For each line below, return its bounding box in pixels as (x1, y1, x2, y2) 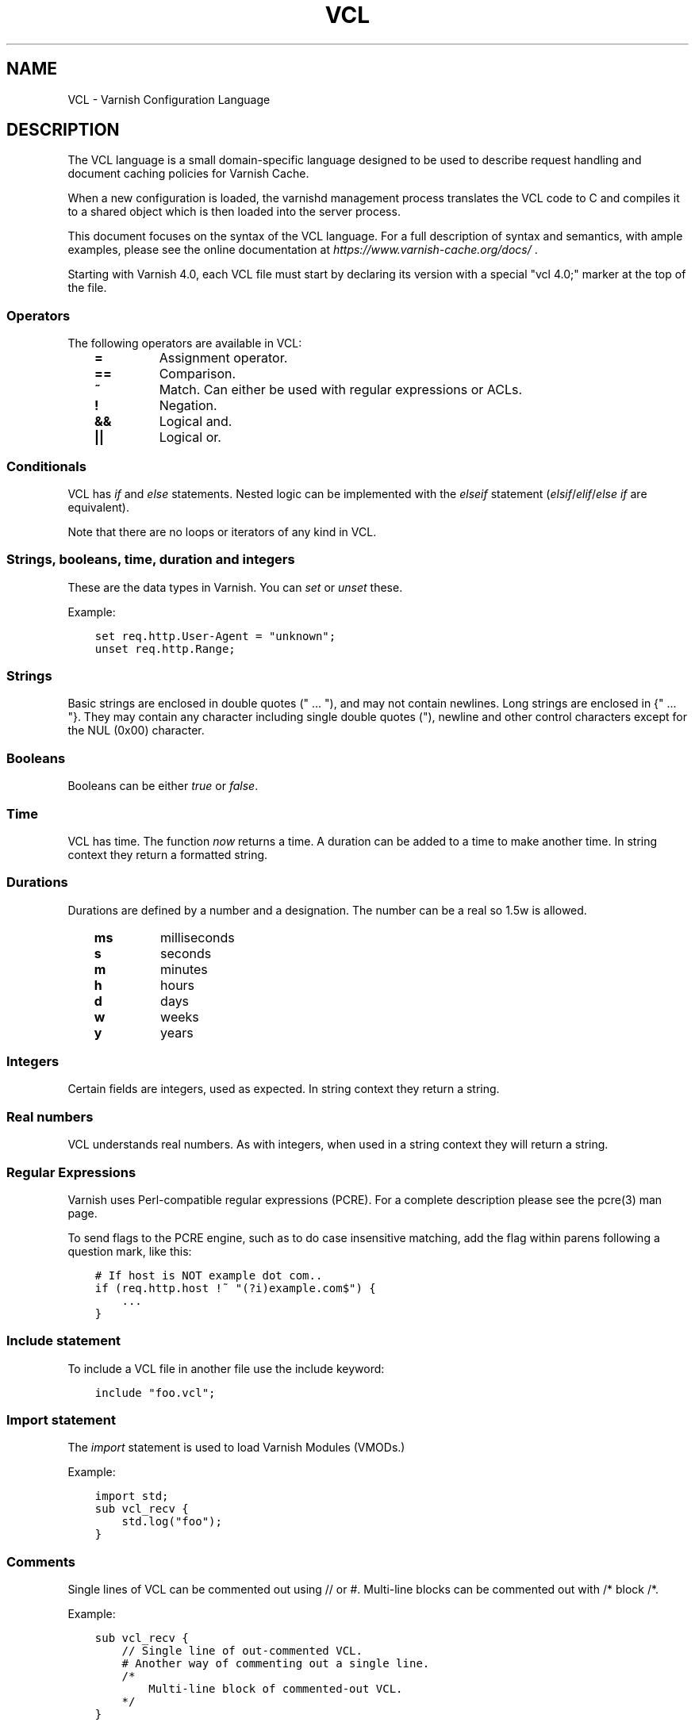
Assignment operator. (159, 350, 288, 366)
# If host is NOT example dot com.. (94, 1268, 323, 1282)
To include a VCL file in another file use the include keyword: (67, 1361, 385, 1375)
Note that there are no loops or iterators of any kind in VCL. (67, 524, 377, 539)
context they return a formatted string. (67, 847, 268, 861)
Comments (6, 1553, 75, 1570)
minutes (160, 961, 208, 977)
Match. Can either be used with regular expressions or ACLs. (159, 382, 523, 398)
